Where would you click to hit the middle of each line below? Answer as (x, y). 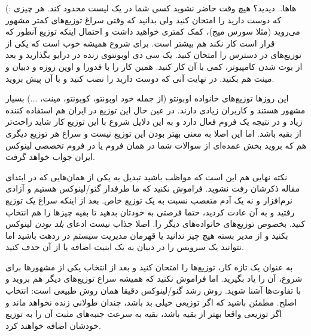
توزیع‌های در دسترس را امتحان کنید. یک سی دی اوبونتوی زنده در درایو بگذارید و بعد (154, 55)
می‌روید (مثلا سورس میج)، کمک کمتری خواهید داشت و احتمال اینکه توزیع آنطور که (153, 31)
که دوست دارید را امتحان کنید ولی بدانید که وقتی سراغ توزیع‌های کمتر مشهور (144, 19)
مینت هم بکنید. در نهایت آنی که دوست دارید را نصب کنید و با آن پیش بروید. (140, 78)
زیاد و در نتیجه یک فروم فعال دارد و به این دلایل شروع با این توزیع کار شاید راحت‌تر (154, 121)
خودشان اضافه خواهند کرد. (53, 325)
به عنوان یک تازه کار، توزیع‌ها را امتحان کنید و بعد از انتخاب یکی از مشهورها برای (149, 266)
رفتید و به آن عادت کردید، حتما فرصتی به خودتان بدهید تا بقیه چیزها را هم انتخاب (150, 212)
